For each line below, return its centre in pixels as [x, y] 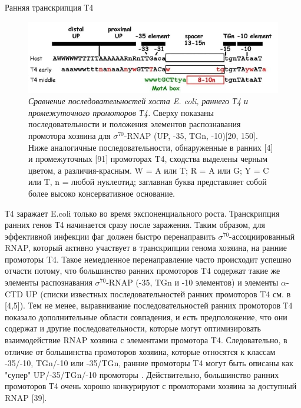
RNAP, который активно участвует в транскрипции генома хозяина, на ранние [146, 248]
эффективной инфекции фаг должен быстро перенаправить [110, 236]
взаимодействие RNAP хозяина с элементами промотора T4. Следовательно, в [146, 340]
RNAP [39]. [26, 397]
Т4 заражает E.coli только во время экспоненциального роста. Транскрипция [142, 213]
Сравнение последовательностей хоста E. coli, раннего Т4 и [138, 101]
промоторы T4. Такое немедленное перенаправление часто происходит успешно [148, 259]
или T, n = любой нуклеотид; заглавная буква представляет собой [148, 182]
